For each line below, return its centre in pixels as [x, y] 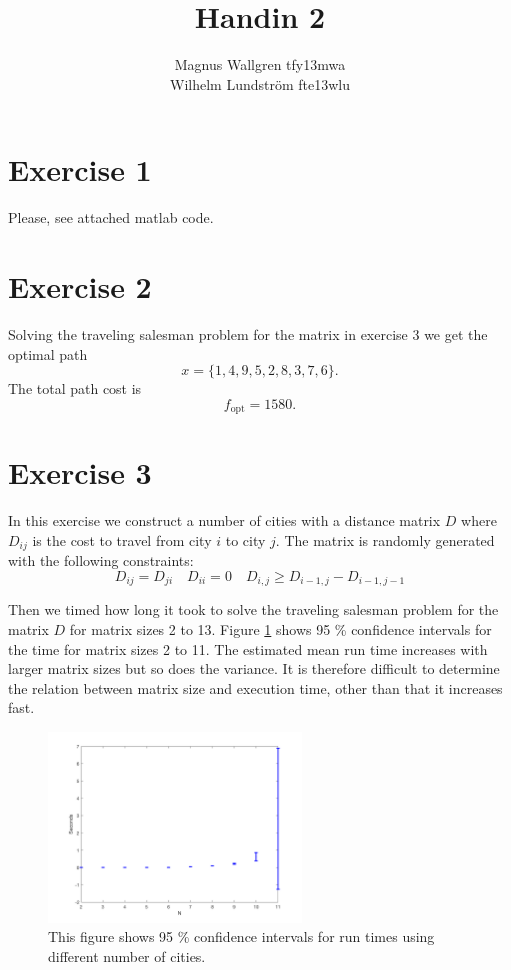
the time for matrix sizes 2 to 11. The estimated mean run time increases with [248, 648]
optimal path [48, 353]
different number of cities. [127, 955]
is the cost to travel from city [122, 539]
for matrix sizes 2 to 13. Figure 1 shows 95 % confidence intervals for [280, 629]
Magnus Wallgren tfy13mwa [260, 64]
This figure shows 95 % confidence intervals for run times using [241, 936]
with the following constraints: [101, 560]
